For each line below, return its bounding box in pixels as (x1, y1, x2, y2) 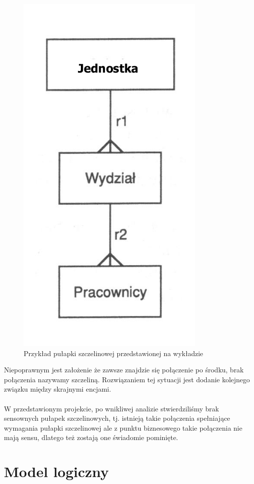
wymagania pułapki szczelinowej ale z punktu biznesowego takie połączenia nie (4, 422, 243, 433)
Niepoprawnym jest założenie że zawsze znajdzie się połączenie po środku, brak (4, 364, 244, 375)
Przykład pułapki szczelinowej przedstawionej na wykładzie (24, 348, 203, 358)
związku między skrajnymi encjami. (4, 384, 111, 394)
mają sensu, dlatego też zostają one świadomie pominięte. (4, 432, 178, 443)
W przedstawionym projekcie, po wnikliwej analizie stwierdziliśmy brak (4, 403, 219, 413)
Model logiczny (4, 461, 109, 482)
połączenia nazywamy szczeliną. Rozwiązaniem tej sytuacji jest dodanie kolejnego (4, 374, 250, 384)
